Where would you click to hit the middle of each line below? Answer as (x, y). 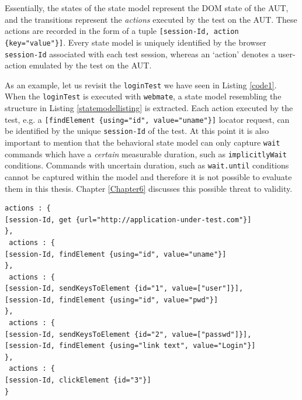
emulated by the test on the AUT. (90, 65)
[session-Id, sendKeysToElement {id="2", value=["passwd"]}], (128, 334)
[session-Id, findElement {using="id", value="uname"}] (116, 254)
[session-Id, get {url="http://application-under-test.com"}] (128, 220)
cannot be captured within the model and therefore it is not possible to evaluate (148, 176)
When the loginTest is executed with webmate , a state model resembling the (143, 96)
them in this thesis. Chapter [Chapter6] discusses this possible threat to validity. (149, 188)
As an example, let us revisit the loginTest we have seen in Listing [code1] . (141, 85)
